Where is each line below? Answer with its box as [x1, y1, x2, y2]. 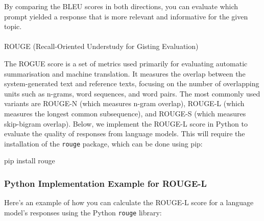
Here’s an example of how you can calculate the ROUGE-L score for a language [4, 197, 254, 208]
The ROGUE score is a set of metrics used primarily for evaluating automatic [4, 58, 248, 68]
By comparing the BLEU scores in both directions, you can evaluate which [4, 1, 238, 11]
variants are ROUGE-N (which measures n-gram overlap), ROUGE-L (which [4, 98, 245, 109]
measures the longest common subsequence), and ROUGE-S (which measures [4, 108, 246, 118]
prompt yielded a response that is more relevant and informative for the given [4, 11, 248, 21]
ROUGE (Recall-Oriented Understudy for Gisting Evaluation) [4, 41, 199, 52]
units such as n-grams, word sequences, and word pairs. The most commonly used [4, 88, 260, 99]
